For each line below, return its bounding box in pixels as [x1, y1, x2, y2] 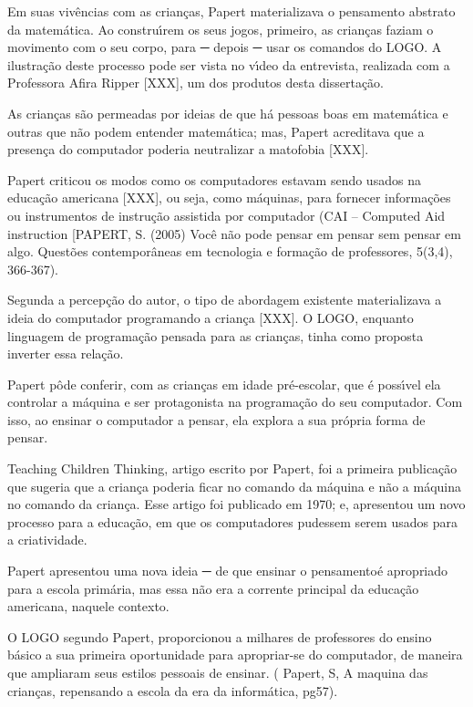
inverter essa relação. [7, 344, 124, 363]
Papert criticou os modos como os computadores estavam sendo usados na [7, 170, 421, 189]
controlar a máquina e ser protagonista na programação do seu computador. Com [7, 392, 463, 411]
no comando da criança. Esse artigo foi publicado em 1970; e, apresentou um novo [7, 494, 466, 514]
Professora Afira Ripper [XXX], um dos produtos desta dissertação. [7, 73, 385, 92]
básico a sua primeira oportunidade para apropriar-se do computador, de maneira [7, 645, 463, 664]
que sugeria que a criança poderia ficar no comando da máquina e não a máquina [7, 476, 462, 495]
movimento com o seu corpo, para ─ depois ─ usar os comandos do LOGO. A [7, 37, 442, 57]
